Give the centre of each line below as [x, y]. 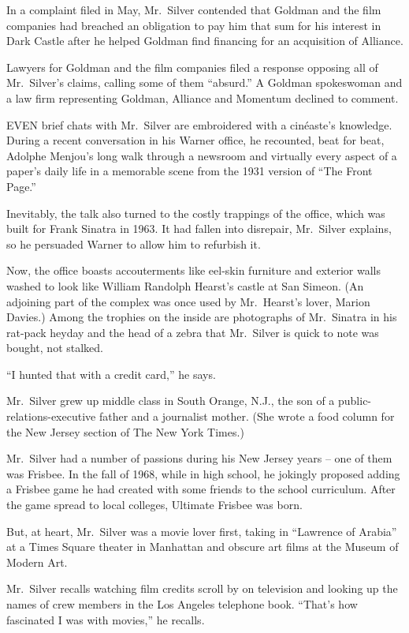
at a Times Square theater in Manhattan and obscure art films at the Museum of [203, 547]
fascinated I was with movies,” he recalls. [106, 619]
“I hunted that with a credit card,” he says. [111, 374]
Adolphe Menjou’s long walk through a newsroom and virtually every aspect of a [202, 155]
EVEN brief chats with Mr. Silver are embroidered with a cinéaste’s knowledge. [199, 124]
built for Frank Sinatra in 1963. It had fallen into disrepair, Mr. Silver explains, [199, 228]
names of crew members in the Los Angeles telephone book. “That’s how [182, 604]
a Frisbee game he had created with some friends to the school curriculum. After [201, 489]
